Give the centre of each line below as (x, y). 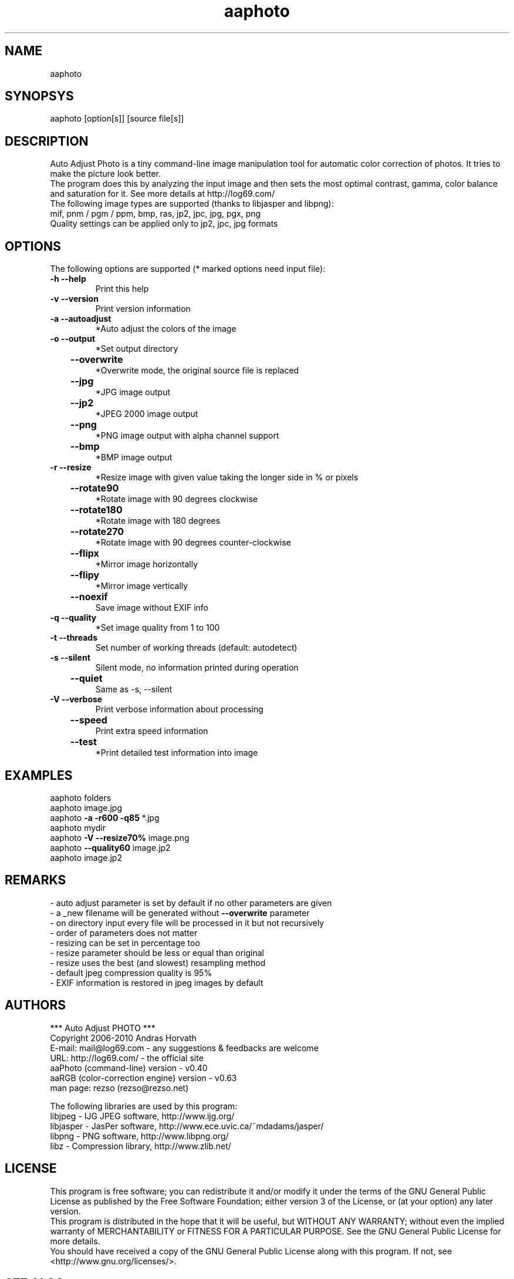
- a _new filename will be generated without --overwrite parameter (180, 913)
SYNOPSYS (39, 96)
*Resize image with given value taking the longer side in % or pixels (227, 477)
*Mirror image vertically (142, 586)
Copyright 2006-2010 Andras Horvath (123, 1038)
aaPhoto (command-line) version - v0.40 (129, 1068)
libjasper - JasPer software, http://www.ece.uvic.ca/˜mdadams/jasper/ (187, 1126)
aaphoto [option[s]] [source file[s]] (117, 119)
